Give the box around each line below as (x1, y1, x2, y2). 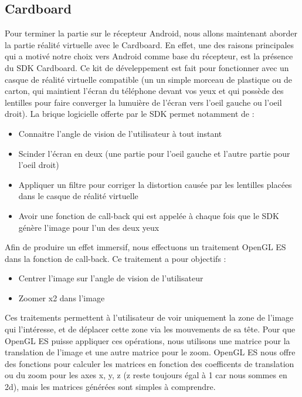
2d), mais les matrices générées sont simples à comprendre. (5, 381, 216, 393)
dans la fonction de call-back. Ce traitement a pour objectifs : (5, 252, 226, 264)
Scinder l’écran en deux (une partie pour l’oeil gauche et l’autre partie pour (18, 147, 290, 159)
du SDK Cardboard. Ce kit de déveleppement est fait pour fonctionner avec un (5, 61, 289, 73)
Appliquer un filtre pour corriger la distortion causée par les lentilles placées (18, 178, 292, 190)
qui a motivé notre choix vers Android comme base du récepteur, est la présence (5, 50, 293, 62)
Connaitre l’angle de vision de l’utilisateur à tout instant (18, 127, 222, 139)
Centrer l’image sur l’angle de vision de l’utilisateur (18, 272, 203, 284)
